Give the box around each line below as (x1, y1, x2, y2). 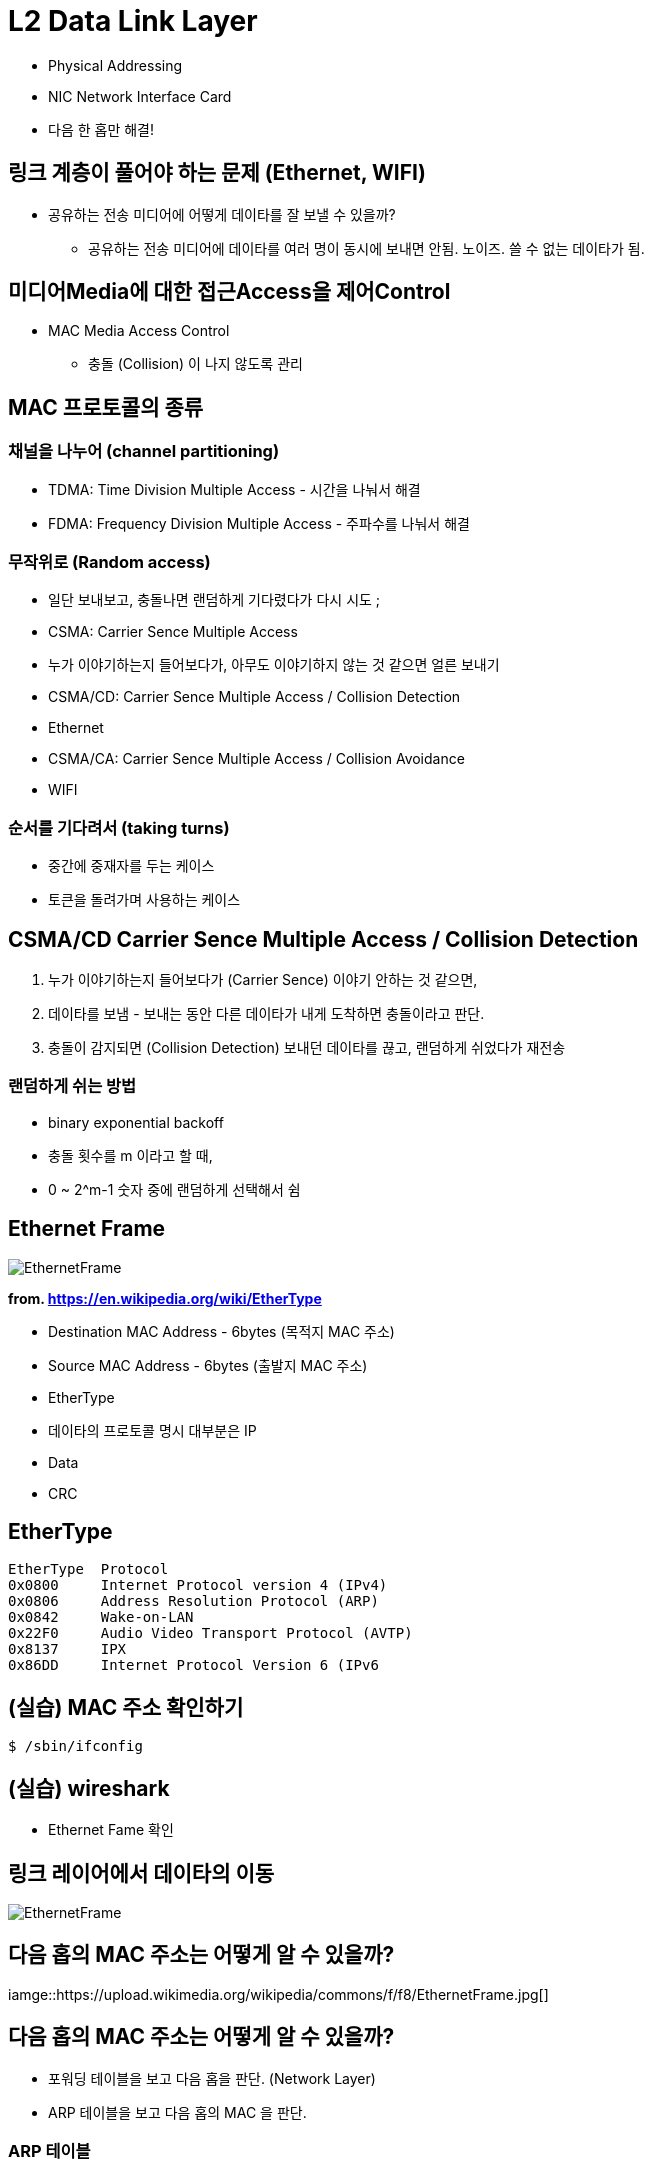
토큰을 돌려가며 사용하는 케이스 (48, 891, 241, 909)
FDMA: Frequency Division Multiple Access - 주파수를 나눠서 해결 (48, 514, 470, 532)
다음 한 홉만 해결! (48, 120, 154, 138)
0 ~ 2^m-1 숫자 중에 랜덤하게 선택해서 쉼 (48, 1180, 301, 1198)
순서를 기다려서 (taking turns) (8, 817, 230, 838)
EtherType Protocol (8, 1561, 169, 1578)
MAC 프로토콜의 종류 (8, 394, 204, 420)
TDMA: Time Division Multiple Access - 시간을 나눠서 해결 (48, 480, 421, 498)
